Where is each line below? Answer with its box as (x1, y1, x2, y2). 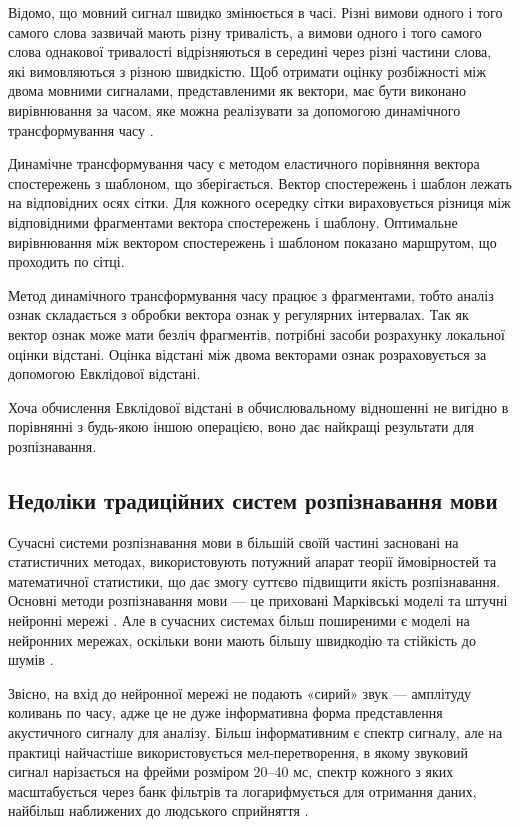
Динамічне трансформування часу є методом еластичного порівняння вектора (8, 153, 480, 174)
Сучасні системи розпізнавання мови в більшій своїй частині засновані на (8, 531, 459, 552)
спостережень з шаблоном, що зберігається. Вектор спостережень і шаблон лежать (8, 172, 512, 193)
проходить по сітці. (8, 251, 125, 272)
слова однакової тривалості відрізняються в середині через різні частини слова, (8, 41, 492, 62)
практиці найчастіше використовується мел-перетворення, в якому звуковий (8, 741, 468, 762)
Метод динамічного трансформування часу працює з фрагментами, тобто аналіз (8, 284, 494, 305)
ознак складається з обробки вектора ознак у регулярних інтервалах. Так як (8, 304, 469, 325)
